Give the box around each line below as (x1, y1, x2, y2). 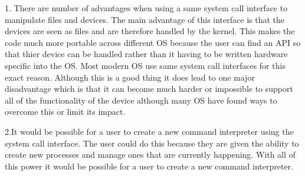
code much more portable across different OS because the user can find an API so (5, 36, 301, 48)
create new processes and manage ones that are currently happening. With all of (5, 148, 296, 161)
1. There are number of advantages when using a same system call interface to (5, 2, 288, 14)
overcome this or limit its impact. (5, 105, 126, 118)
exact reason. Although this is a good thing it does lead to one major (5, 71, 255, 83)
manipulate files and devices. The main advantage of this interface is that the (5, 13, 284, 25)
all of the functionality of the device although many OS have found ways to (5, 94, 277, 106)
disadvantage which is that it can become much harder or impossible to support (5, 82, 293, 95)
